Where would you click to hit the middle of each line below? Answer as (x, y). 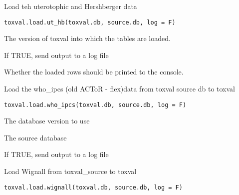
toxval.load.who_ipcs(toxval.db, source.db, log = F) (95, 105)
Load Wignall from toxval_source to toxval (70, 171)
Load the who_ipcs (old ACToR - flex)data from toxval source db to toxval (119, 89)
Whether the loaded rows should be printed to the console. (94, 72)
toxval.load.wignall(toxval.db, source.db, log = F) (93, 187)
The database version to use (47, 121)
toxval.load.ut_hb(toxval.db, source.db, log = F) (90, 22)
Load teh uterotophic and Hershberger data (71, 6)
